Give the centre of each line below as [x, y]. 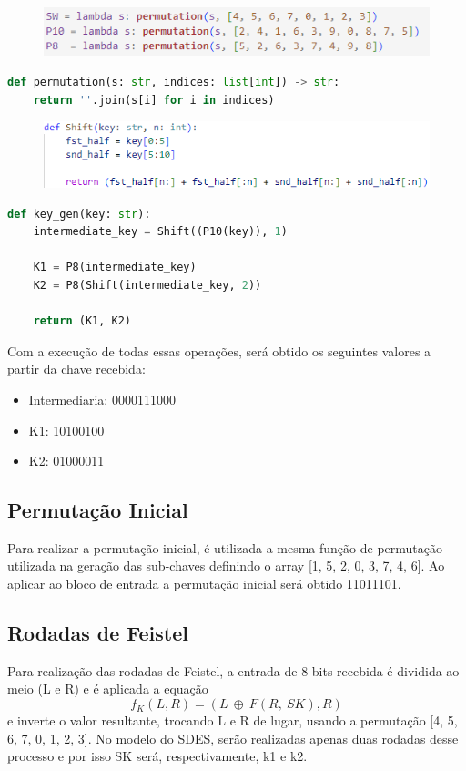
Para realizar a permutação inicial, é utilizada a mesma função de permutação [225, 547]
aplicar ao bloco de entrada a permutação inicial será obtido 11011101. [204, 584]
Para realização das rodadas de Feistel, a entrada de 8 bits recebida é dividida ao [233, 670]
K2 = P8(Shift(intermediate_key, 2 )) [147, 285]
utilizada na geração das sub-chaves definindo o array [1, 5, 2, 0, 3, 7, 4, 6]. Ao [226, 565]
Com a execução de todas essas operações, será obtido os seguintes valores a [219, 350]
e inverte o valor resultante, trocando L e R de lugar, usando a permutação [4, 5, [233, 720]
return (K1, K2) [82, 321]
